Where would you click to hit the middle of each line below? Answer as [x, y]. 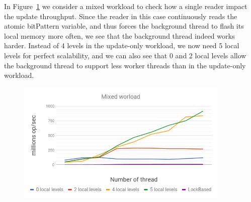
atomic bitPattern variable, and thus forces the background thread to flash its [124, 26]
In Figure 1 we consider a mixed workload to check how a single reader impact [126, 6]
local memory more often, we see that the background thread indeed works [119, 35]
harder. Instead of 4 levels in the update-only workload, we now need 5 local [122, 45]
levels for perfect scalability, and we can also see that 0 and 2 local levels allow [125, 55]
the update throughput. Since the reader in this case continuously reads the [121, 16]
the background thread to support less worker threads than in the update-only [125, 65]
